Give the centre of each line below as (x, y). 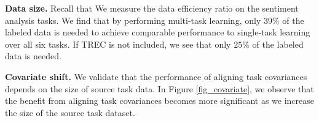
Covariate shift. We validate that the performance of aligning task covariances (156, 76)
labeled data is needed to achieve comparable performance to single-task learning (158, 32)
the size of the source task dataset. (70, 112)
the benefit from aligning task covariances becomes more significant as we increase (159, 101)
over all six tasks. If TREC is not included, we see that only (118, 44)
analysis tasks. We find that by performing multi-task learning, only (133, 20)
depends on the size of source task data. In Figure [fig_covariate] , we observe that (159, 88)
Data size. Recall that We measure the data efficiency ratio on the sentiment (152, 8)
